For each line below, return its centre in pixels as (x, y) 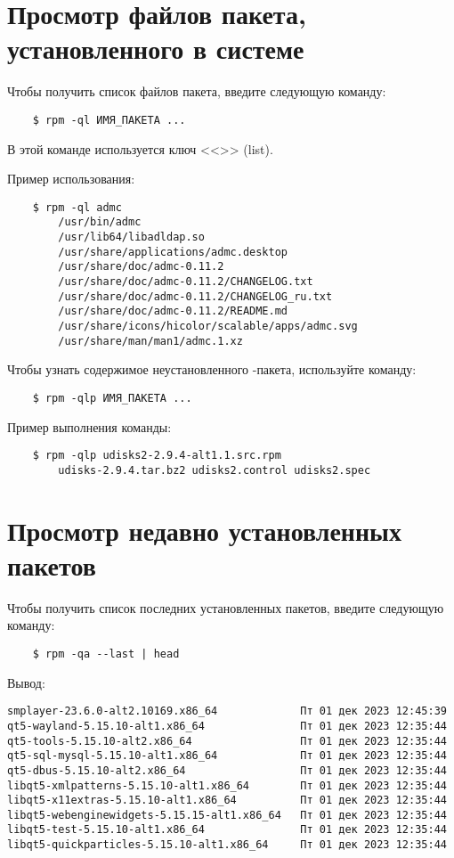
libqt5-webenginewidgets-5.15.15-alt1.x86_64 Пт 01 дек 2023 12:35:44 (227, 815)
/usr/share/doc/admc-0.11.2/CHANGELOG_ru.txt (195, 296)
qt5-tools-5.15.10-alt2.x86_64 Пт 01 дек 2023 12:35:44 (227, 741)
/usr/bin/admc (100, 222)
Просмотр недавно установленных (204, 530)
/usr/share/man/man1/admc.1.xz (150, 341)
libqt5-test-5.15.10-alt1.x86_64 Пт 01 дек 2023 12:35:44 (227, 830)
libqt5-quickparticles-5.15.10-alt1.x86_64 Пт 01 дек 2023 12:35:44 (227, 845)
